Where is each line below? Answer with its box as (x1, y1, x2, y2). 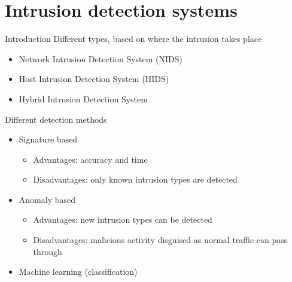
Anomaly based (19, 193, 75, 205)
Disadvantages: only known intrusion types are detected (33, 173, 238, 186)
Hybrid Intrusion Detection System (19, 92, 148, 105)
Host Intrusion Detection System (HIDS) (19, 72, 169, 85)
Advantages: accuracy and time (33, 153, 148, 165)
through (33, 245, 62, 257)
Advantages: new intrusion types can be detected (33, 213, 212, 226)
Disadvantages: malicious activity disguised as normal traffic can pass (33, 234, 288, 246)
